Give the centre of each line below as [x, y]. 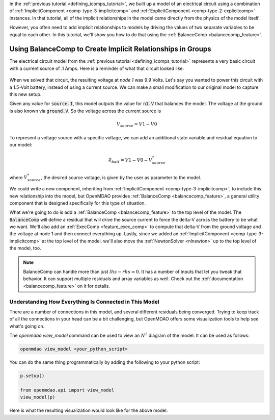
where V [18, 177]
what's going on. [27, 326]
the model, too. [25, 248]
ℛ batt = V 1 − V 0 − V [130, 161]
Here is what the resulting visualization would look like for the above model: [89, 410]
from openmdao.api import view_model [67, 390]
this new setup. [25, 94]
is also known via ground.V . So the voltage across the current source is [85, 111]
